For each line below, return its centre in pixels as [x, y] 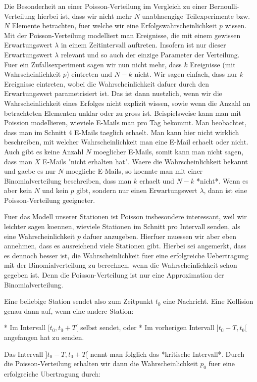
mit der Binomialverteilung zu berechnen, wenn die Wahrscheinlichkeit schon [121, 265]
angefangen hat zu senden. [44, 337]
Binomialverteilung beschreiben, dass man [68, 180]
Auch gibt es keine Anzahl [44, 151]
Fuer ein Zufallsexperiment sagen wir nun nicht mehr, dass [93, 64]
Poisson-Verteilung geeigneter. [50, 200]
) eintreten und [89, 74]
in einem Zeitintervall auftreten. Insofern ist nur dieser [144, 45]
